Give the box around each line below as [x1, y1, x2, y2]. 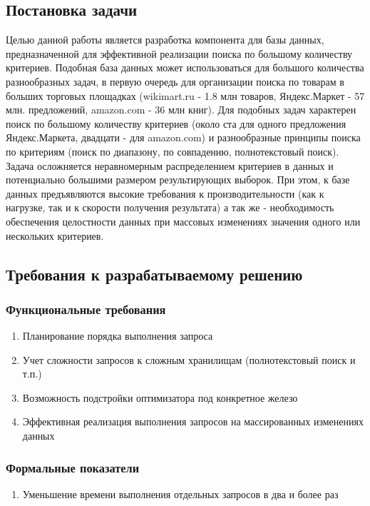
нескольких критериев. [6, 228, 104, 243]
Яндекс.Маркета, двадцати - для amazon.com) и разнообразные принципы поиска [6, 130, 361, 145]
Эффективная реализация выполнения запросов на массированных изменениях [22, 414, 364, 429]
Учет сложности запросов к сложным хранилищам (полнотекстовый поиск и [22, 352, 356, 367]
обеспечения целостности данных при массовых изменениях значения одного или [6, 213, 361, 228]
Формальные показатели [6, 458, 140, 476]
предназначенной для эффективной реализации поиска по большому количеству [6, 46, 353, 61]
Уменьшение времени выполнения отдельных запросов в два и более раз [22, 486, 339, 501]
